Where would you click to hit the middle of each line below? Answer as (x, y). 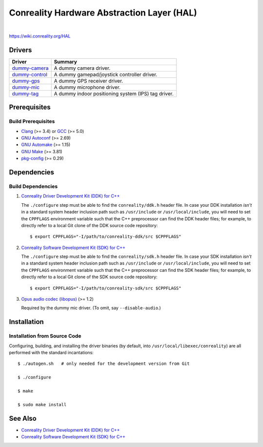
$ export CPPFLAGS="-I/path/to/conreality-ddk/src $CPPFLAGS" (106, 237)
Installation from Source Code (45, 336)
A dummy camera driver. (82, 68)
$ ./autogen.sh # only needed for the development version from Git (104, 364)
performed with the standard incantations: (51, 352)
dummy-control (30, 74)
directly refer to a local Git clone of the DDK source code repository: (89, 225)
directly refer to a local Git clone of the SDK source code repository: (89, 277)
